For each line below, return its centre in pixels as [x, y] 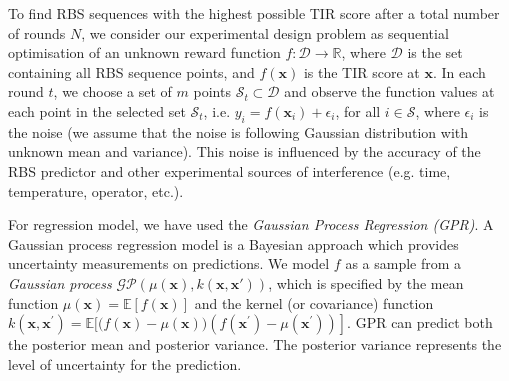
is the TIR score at [361, 71]
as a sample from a [403, 263]
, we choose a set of [112, 91]
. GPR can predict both [420, 322]
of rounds [37, 32]
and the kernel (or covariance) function [314, 302]
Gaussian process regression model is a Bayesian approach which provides [233, 243]
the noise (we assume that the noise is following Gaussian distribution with [238, 131]
